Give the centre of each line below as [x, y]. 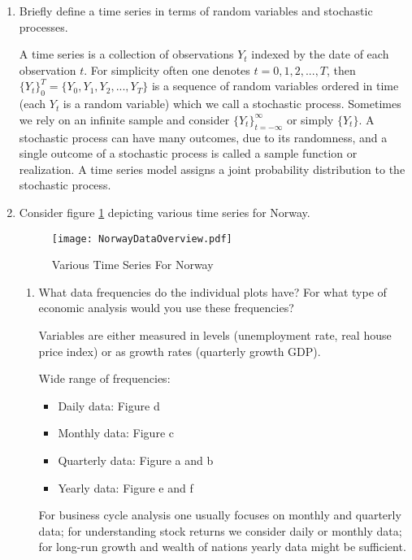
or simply [310, 119]
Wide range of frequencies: [104, 378]
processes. [43, 26]
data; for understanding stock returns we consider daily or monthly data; [220, 530]
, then [341, 69]
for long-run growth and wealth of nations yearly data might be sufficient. [222, 547]
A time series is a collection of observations [126, 54]
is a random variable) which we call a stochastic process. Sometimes [232, 104]
